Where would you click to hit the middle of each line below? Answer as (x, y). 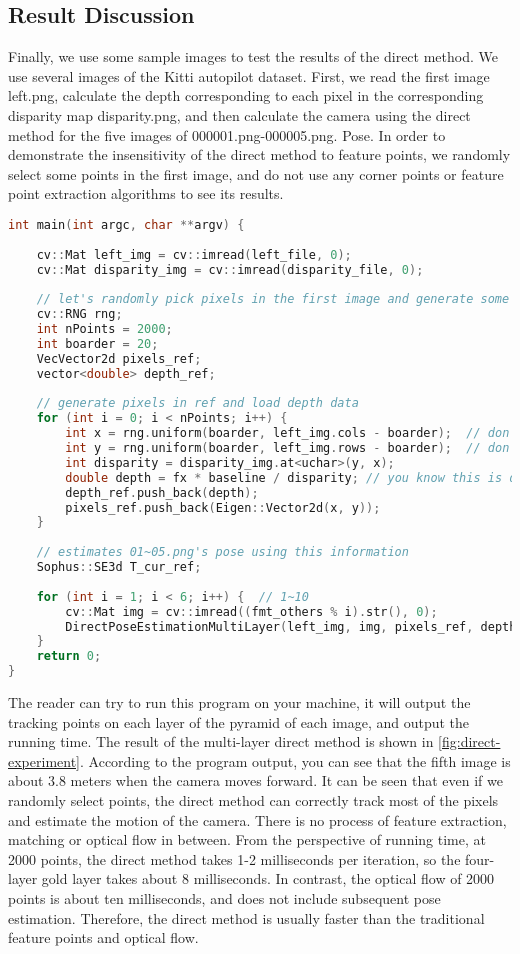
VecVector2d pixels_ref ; (119, 358)
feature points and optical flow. (103, 937)
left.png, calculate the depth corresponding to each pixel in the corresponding (246, 95)
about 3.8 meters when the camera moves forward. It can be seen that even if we (255, 780)
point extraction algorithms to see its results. (146, 193)
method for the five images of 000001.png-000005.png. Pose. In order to (227, 134)
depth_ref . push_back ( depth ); (162, 492)
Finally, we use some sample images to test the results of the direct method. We (253, 56)
